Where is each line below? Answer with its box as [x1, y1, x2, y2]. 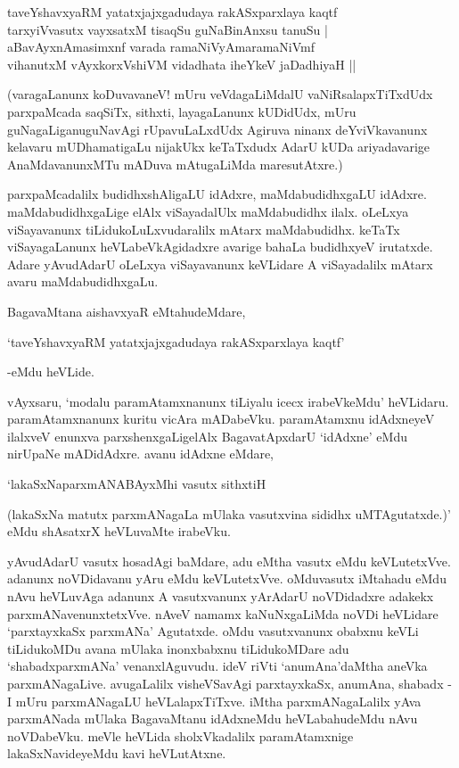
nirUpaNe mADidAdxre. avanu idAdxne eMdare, [7, 444, 275, 463]
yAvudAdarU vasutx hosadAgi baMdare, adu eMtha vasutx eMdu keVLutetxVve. [7, 551, 451, 570]
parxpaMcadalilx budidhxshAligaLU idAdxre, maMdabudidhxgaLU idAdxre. [7, 185, 427, 203]
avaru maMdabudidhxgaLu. [7, 272, 159, 291]
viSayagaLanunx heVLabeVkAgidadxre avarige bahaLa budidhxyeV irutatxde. [7, 237, 433, 256]
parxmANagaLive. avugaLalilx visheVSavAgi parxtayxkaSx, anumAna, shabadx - [7, 674, 452, 692]
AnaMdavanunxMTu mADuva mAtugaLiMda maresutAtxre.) [7, 154, 343, 173]
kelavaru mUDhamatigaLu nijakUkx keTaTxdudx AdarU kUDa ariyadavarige [7, 137, 430, 156]
